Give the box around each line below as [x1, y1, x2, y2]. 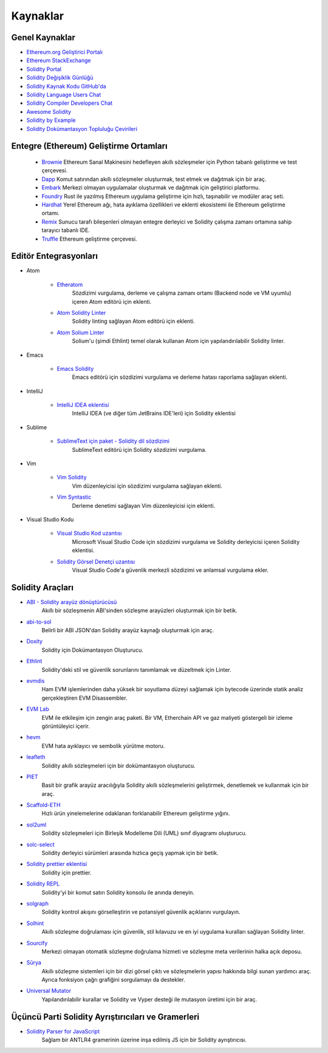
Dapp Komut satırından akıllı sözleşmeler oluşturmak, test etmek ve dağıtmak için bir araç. [41, 175, 267, 183]
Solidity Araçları [11, 582, 74, 593]
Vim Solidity [56, 474, 87, 481]
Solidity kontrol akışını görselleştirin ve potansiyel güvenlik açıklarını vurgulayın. [41, 908, 241, 916]
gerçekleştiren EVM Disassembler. [41, 694, 128, 702]
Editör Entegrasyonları [11, 251, 98, 261]
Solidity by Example [26, 116, 76, 124]
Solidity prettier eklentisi [26, 861, 87, 868]
